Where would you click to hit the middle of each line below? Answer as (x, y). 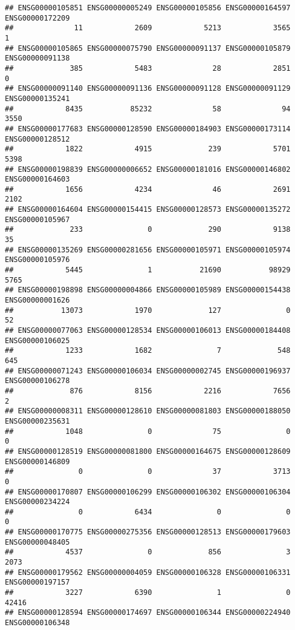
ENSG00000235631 (37, 421)
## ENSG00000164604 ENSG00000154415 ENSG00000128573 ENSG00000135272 (148, 210)
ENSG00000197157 (37, 582)
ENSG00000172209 (37, 18)
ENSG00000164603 (37, 179)
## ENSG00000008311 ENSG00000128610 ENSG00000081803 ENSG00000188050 (148, 411)
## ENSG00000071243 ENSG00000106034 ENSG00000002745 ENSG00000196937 (148, 371)
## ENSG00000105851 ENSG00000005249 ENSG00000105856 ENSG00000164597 (148, 8)
